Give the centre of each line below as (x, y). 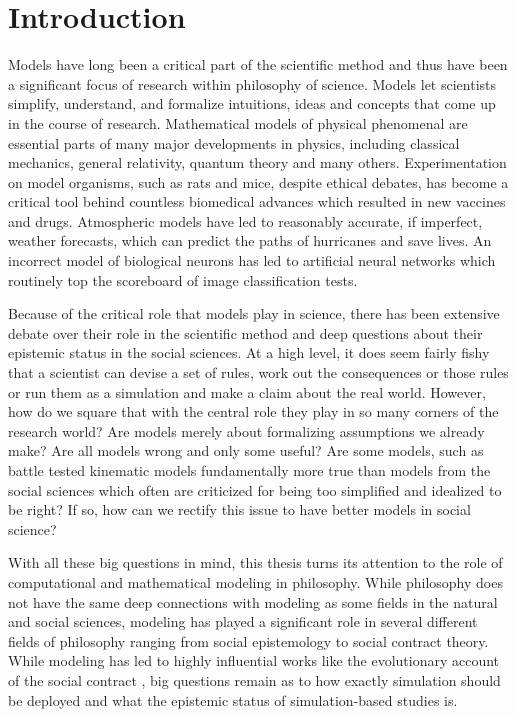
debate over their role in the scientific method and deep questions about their (245, 332)
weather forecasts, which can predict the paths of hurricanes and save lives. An (250, 240)
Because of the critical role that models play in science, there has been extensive (254, 313)
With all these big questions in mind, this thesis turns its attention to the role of (255, 562)
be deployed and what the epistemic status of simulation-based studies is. (233, 699)
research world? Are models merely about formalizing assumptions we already (246, 430)
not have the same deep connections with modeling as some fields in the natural (253, 601)
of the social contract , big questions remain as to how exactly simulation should (254, 679)
